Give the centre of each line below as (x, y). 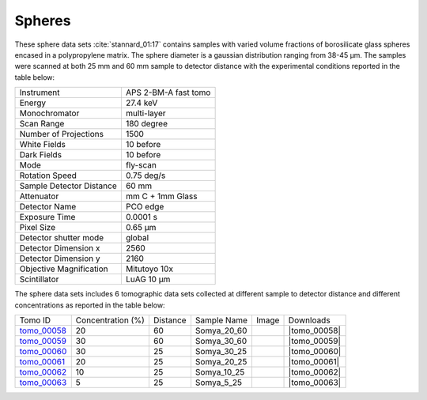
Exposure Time (47, 217)
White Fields (43, 145)
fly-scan (141, 165)
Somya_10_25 (220, 372)
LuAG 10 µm (148, 279)
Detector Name (48, 207)
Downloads (310, 320)
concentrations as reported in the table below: (90, 305)
